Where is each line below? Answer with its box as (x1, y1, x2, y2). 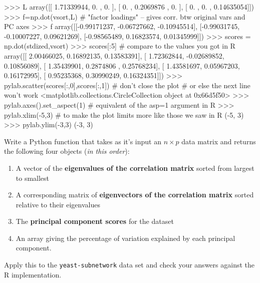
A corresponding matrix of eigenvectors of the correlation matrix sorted (16, 189, 254, 200)
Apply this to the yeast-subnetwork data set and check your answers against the (4, 259, 254, 270)
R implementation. (4, 269, 62, 279)
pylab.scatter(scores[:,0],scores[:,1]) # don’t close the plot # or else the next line (4, 80, 250, 90)
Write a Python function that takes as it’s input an (4, 136, 161, 146)
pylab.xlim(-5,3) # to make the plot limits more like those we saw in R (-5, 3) (4, 109, 244, 120)
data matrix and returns (181, 136, 256, 146)
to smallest (16, 172, 50, 183)
